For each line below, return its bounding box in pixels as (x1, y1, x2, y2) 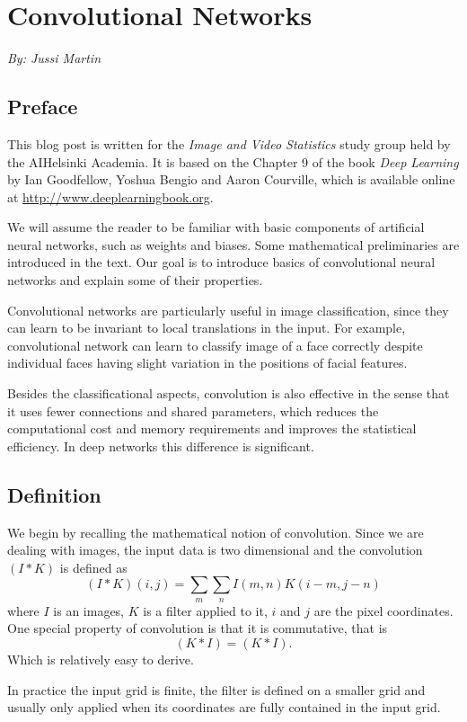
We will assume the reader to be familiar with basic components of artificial (7, 218, 425, 236)
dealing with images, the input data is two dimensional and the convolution (7, 540, 423, 559)
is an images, (53, 601, 125, 619)
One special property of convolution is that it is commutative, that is (7, 619, 388, 637)
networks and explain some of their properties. (7, 271, 263, 290)
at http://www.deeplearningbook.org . (7, 187, 214, 206)
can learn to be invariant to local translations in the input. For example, (7, 318, 406, 337)
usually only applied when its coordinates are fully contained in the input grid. (7, 698, 441, 717)
